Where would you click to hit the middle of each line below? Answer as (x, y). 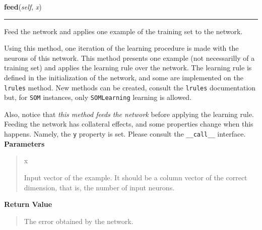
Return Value (28, 204)
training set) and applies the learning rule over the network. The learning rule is (128, 68)
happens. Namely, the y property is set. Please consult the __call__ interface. (125, 134)
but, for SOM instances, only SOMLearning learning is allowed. (98, 97)
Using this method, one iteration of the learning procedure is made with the (121, 48)
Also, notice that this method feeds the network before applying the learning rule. (129, 114)
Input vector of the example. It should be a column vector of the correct (136, 177)
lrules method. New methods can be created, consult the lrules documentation (130, 87)
